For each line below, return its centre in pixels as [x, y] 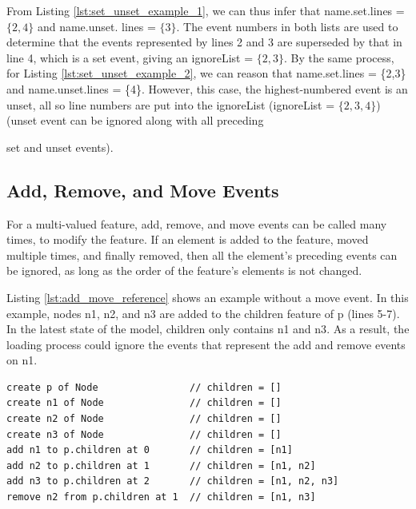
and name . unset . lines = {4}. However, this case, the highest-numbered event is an [207, 88]
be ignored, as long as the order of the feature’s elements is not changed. [184, 270]
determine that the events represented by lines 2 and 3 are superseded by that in [204, 42]
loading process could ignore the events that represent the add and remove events [206, 344]
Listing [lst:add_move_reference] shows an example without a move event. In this [208, 297]
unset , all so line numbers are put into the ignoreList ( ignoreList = [171, 104]
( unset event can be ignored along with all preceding [135, 120]
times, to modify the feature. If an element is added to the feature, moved [188, 239]
